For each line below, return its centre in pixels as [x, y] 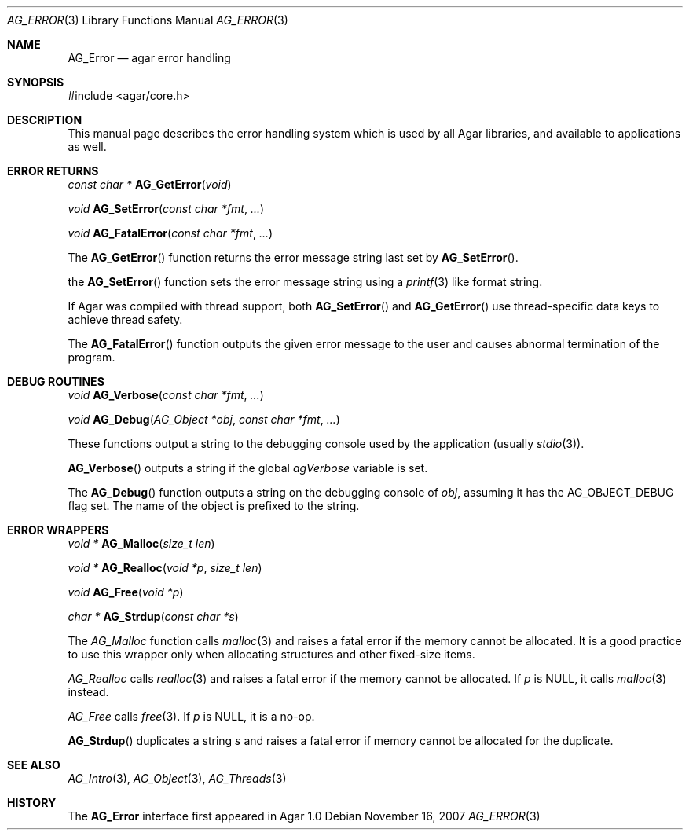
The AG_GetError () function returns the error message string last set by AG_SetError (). [293, 257]
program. [92, 357]
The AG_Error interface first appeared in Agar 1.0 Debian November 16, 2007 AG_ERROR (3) [304, 816]
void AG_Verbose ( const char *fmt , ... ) [166, 395]
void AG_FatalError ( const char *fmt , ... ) [170, 233]
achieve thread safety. [125, 319]
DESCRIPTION [45, 120]
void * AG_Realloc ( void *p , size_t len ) [165, 568]
